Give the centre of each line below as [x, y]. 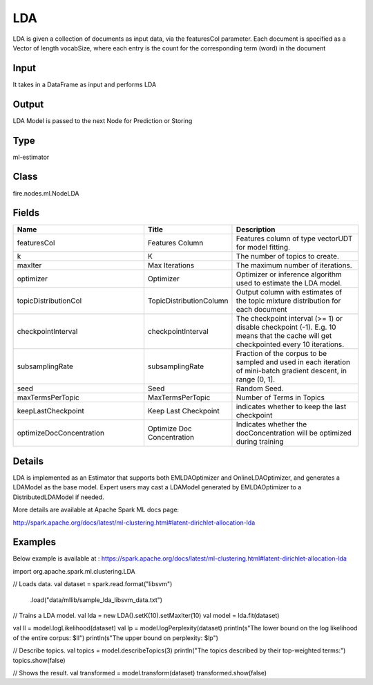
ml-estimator [31, 157]
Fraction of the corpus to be [281, 354]
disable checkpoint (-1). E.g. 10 [286, 327]
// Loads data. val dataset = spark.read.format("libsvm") [93, 584]
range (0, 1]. [256, 379]
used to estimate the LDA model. [289, 283]
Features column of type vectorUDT [294, 238]
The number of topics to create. [288, 256]
